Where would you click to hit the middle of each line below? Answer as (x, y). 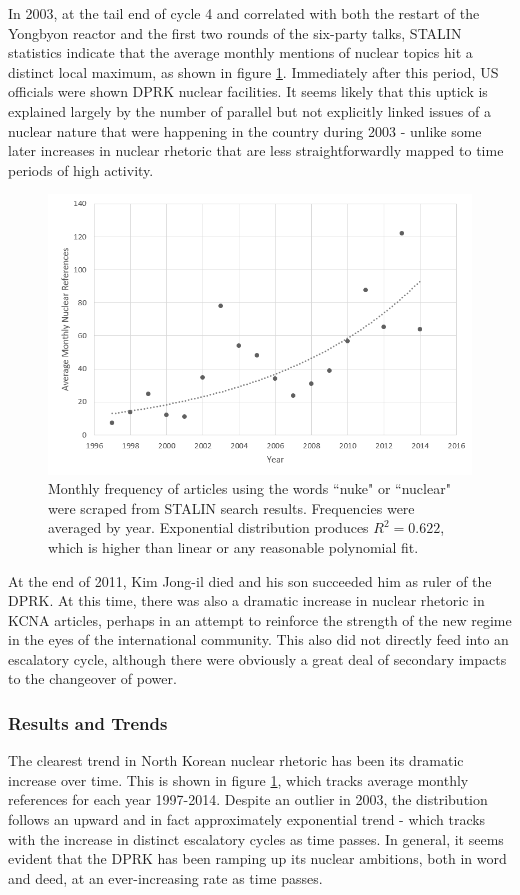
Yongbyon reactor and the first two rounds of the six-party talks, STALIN (235, 32)
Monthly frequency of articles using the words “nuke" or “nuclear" (249, 488)
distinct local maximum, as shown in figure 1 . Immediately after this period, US (253, 71)
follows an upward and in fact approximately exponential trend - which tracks (247, 819)
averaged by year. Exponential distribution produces (208, 527)
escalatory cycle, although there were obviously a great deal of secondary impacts (257, 658)
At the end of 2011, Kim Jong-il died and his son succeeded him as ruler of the (250, 580)
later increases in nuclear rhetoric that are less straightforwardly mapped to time (256, 150)
